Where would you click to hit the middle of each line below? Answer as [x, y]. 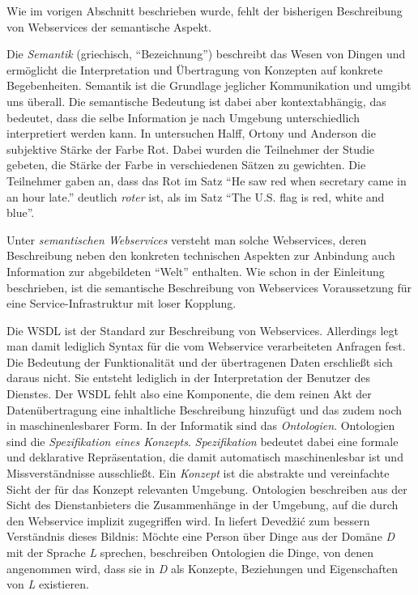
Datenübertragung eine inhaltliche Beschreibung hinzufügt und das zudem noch [204, 409]
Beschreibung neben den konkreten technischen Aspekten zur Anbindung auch [201, 255]
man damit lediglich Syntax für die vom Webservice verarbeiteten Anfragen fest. [206, 346]
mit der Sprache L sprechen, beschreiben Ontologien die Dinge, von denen [190, 552]
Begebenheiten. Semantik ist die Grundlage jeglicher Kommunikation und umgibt [209, 85]
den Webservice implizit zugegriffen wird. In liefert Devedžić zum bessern [188, 520]
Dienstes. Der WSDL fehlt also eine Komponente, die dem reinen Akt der [189, 394]
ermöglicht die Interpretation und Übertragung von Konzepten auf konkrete [195, 69]
